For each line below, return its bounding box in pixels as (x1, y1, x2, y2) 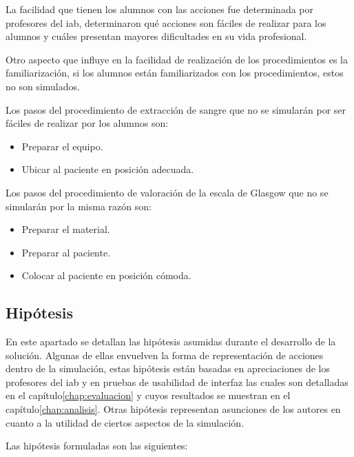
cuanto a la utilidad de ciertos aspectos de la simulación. (6, 415, 244, 429)
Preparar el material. (21, 222, 110, 236)
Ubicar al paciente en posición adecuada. (21, 162, 194, 176)
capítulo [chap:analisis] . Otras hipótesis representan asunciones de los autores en (6, 402, 341, 416)
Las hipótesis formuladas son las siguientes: (6, 438, 188, 453)
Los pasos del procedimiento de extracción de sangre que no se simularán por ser (6, 102, 346, 116)
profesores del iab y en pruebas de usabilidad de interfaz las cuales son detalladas (6, 374, 348, 389)
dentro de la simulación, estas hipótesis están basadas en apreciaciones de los (6, 361, 330, 376)
